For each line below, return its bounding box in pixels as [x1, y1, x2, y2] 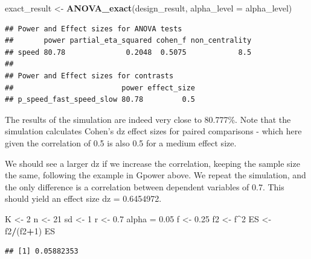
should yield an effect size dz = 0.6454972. [5, 192, 162, 205]
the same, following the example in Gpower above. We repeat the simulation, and [5, 169, 306, 181]
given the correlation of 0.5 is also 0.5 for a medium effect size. [5, 136, 237, 149]
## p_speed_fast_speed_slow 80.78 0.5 [5, 95, 195, 104]
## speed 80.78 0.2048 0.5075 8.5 [5, 48, 252, 57]
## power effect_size [5, 83, 195, 92]
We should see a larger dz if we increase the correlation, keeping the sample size [5, 157, 300, 169]
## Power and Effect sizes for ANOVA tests [5, 24, 182, 33]
